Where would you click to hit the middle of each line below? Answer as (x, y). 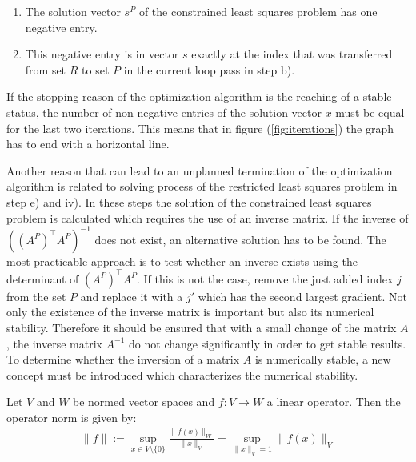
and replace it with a (132, 296)
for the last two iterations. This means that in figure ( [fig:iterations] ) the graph (200, 128)
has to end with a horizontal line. (88, 144)
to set (96, 69)
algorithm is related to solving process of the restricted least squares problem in (202, 186)
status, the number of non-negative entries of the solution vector (164, 112)
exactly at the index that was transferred (292, 54)
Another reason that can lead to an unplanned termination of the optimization (200, 170)
